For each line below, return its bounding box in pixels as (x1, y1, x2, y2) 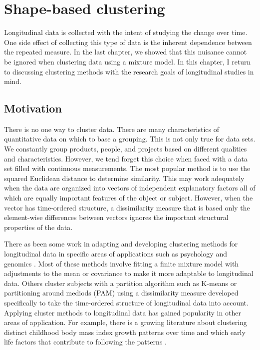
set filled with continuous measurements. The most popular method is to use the (4, 163, 251, 173)
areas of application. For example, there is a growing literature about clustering (4, 317, 247, 327)
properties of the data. (4, 221, 73, 232)
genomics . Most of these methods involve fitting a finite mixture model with (4, 258, 239, 268)
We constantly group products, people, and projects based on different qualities (4, 143, 247, 154)
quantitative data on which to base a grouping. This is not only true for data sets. (4, 133, 256, 144)
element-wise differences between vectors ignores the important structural (4, 212, 229, 222)
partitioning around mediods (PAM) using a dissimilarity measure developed (4, 287, 239, 298)
